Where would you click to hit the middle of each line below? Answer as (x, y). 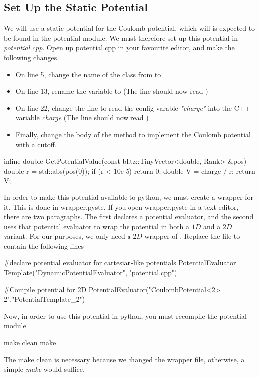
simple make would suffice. (44, 369)
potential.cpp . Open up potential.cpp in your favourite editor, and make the (119, 48)
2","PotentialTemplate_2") (45, 299)
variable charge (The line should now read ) (82, 117)
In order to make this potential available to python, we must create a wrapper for (129, 197)
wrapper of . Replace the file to (192, 236)
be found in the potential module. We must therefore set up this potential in (121, 38)
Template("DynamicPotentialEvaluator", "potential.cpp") (91, 273)
